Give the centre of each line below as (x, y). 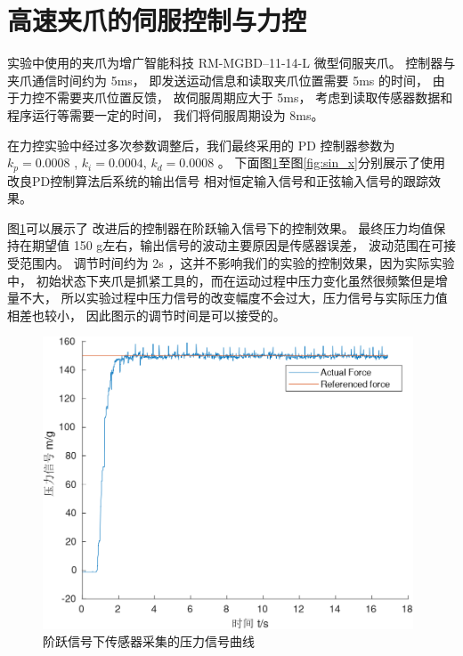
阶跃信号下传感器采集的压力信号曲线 (149, 641)
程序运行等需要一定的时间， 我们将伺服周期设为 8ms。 (166, 114)
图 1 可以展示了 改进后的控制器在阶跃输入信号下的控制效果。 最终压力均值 (220, 227)
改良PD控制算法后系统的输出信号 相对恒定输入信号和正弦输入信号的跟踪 (218, 180)
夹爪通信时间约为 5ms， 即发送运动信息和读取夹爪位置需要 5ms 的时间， (218, 80)
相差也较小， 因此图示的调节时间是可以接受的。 (146, 315)
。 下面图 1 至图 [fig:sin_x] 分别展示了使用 (332, 162)
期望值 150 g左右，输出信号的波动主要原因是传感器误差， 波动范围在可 (237, 245)
